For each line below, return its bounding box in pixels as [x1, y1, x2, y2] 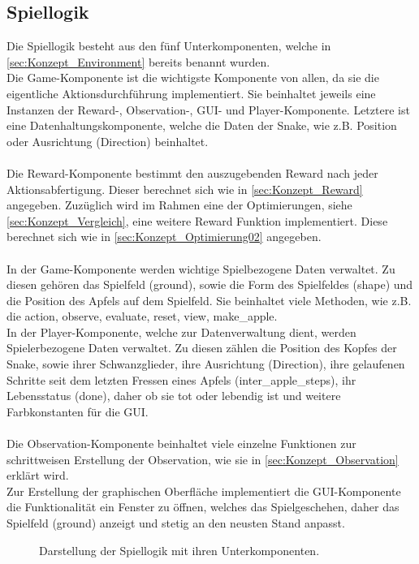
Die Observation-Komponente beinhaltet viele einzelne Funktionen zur [6, 435, 356, 452]
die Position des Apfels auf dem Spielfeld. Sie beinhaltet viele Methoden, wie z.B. [6, 291, 412, 308]
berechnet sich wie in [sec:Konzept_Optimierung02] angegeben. [6, 228, 322, 245]
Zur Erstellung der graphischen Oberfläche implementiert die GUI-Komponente [6, 482, 401, 499]
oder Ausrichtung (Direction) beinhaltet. [6, 132, 209, 149]
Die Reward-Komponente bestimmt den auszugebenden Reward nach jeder [6, 164, 378, 181]
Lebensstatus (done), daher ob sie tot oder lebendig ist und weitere [6, 387, 341, 404]
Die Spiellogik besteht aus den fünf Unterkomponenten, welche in [6, 37, 331, 54]
